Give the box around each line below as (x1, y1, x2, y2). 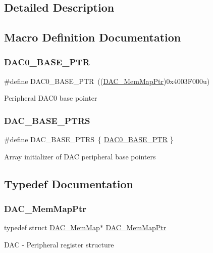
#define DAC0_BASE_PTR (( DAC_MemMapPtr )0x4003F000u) (4, 75, 210, 86)
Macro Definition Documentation (4, 29, 181, 45)
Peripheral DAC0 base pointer (4, 93, 97, 103)
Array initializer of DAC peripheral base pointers (4, 151, 156, 161)
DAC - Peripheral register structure (4, 239, 114, 249)
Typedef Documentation (4, 176, 133, 191)
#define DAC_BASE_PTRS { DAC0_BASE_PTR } (4, 134, 174, 145)
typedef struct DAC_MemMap (4, 222, 100, 233)
